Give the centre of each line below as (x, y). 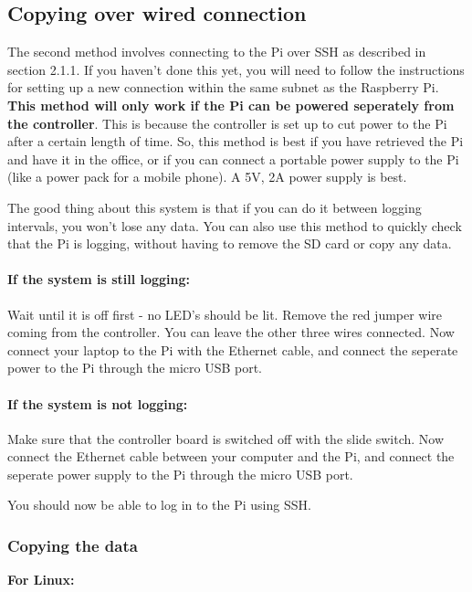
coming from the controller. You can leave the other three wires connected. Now (231, 332)
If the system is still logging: (99, 279)
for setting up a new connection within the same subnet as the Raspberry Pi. (223, 87)
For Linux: (41, 580)
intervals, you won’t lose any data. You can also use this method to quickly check (235, 225)
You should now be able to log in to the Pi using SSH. (159, 505)
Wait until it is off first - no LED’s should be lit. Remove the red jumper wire (225, 314)
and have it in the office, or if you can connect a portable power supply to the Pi (233, 159)
